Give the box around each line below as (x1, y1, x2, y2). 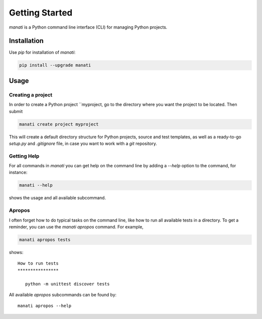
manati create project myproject (19, 121, 99, 127)
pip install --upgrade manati (19, 63, 91, 68)
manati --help (19, 182, 53, 188)
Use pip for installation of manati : (9, 49, 76, 55)
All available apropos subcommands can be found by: (9, 291, 116, 298)
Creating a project (9, 91, 53, 98)
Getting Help (9, 153, 40, 159)
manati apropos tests (19, 237, 71, 242)
